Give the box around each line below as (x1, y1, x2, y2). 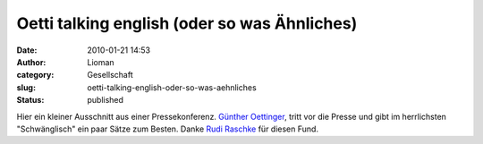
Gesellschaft (87, 70, 133, 80)
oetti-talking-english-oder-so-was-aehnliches (87, 81, 257, 93)
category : (16, 70, 55, 80)
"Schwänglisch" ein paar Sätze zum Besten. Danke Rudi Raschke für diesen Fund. (16, 123, 319, 134)
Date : (16, 45, 38, 55)
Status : (16, 95, 45, 106)
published (87, 95, 124, 106)
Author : (16, 56, 47, 67)
